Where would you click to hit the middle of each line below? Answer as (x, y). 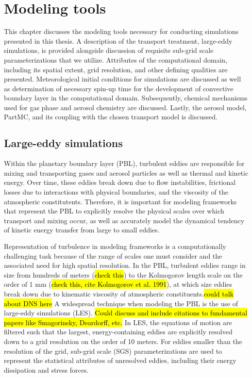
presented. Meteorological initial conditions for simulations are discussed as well (123, 79)
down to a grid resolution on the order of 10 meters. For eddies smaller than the (123, 341)
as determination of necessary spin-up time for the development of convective (119, 88)
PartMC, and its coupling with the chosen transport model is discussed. (111, 117)
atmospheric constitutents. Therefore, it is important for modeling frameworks (120, 201)
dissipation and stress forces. (46, 370)
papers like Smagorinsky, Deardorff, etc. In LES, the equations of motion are (118, 322)
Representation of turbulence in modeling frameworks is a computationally (115, 246)
